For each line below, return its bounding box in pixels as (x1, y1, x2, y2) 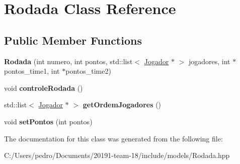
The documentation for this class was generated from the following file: (4, 133, 223, 143)
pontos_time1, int (4, 66, 60, 76)
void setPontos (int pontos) (4, 116, 93, 126)
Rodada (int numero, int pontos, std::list (4, 56, 133, 66)
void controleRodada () (4, 82, 83, 93)
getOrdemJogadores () (83, 99, 162, 110)
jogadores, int (188, 56, 230, 66)
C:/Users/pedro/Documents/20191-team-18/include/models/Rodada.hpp (4, 150, 230, 160)
